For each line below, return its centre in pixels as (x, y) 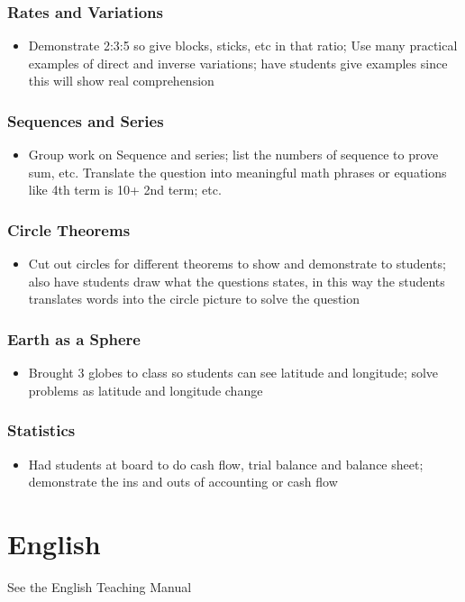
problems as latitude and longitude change (146, 390)
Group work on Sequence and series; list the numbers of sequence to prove (233, 155)
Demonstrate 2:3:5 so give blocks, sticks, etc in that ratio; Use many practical (243, 46)
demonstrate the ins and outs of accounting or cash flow (183, 482)
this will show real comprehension (121, 81)
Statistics (41, 430)
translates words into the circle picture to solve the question (194, 299)
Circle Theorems (69, 229)
